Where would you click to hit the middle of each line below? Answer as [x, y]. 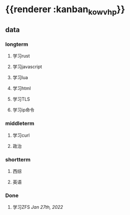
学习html [22, 88]
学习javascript [27, 67]
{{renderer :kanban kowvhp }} [65, 10]
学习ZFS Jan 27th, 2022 [38, 207]
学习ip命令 [23, 110]
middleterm [20, 124]
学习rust [21, 56]
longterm [17, 44]
